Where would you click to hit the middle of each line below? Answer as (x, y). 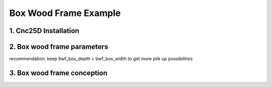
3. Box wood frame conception (58, 73)
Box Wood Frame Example (65, 13)
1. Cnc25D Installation (44, 31)
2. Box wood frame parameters (59, 47)
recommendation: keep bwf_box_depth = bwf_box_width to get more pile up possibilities (101, 59)
